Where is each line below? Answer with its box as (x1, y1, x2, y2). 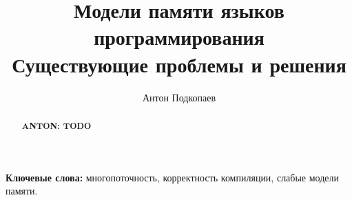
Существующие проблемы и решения (12, 50, 346, 78)
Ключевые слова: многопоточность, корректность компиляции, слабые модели (6, 170, 340, 184)
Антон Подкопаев (142, 90, 216, 104)
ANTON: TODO (21, 119, 92, 132)
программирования (94, 23, 265, 51)
